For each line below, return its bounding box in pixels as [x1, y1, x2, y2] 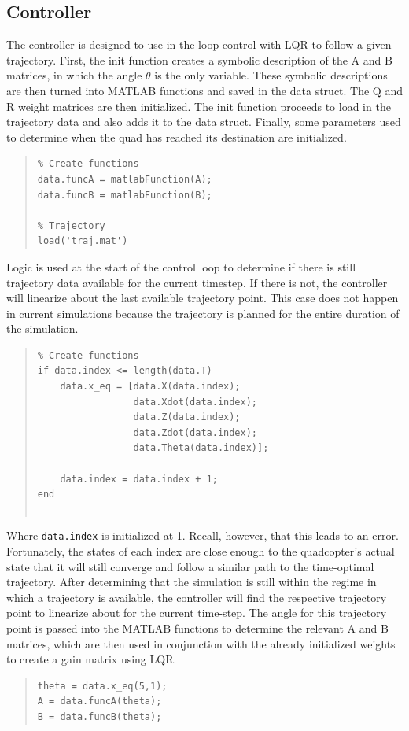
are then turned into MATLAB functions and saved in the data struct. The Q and [6, 82, 403, 98]
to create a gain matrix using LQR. [6, 651, 177, 667]
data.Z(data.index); [133, 412, 241, 423]
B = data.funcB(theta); [37, 711, 162, 723]
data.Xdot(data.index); [133, 396, 257, 408]
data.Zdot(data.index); [133, 426, 257, 438]
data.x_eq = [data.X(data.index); [60, 381, 241, 393]
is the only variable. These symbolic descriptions [154, 67, 388, 83]
